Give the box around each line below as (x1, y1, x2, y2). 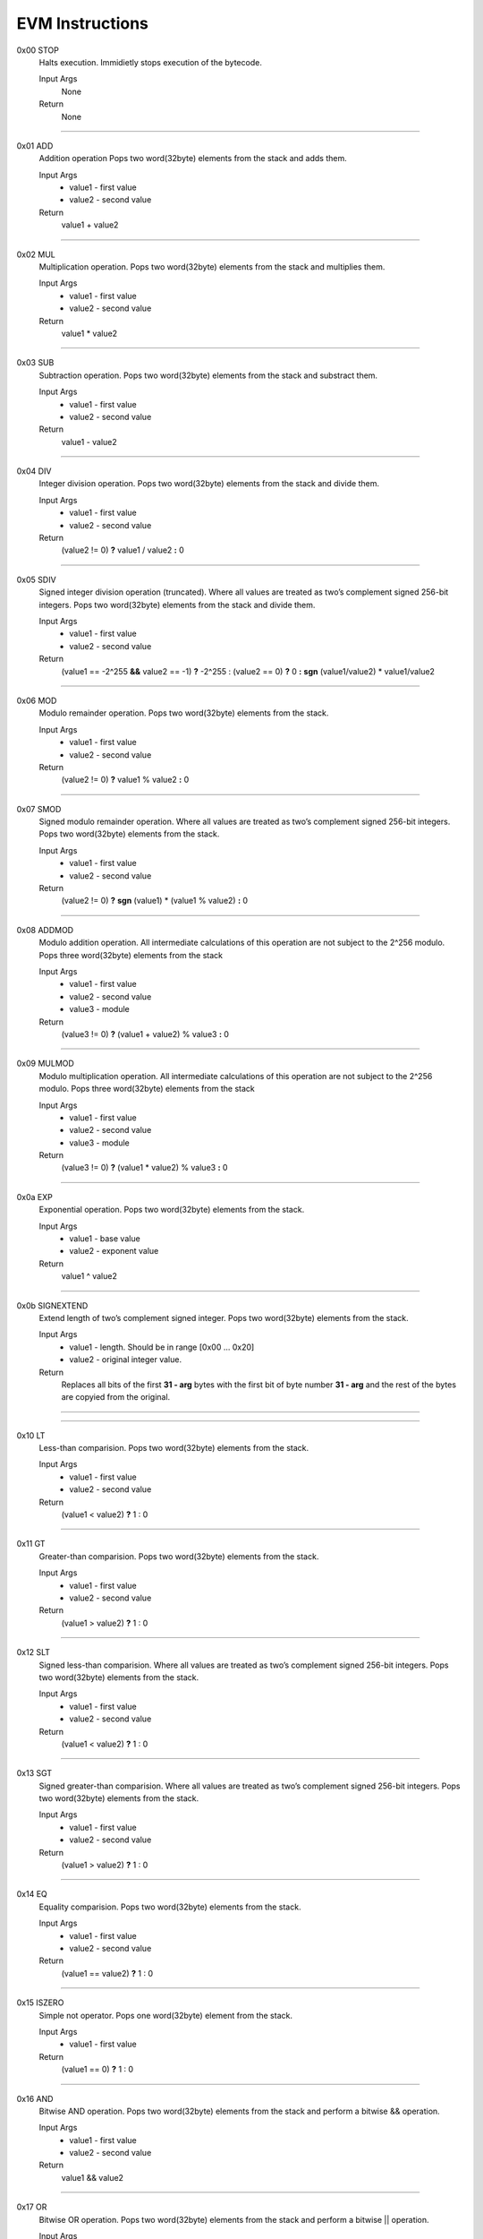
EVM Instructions (16, 13, 149, 33)
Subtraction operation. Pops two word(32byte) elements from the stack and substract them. (38, 370, 378, 381)
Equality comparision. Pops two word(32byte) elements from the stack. (38, 1901, 301, 1912)
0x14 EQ (16, 1889, 48, 1900)
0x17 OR (16, 2201, 47, 2212)
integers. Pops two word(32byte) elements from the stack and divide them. (38, 599, 316, 610)
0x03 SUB (16, 357, 55, 368)
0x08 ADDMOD (16, 924, 74, 935)
